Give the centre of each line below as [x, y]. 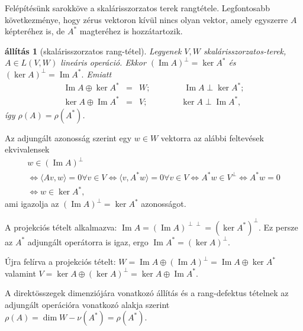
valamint [20, 273]
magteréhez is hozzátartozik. [131, 31]
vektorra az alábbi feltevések [212, 137]
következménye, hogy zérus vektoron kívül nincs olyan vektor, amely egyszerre [146, 19]
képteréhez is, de [35, 31]
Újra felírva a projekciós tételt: [60, 262]
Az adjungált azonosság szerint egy [68, 137]
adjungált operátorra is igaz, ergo [88, 241]
